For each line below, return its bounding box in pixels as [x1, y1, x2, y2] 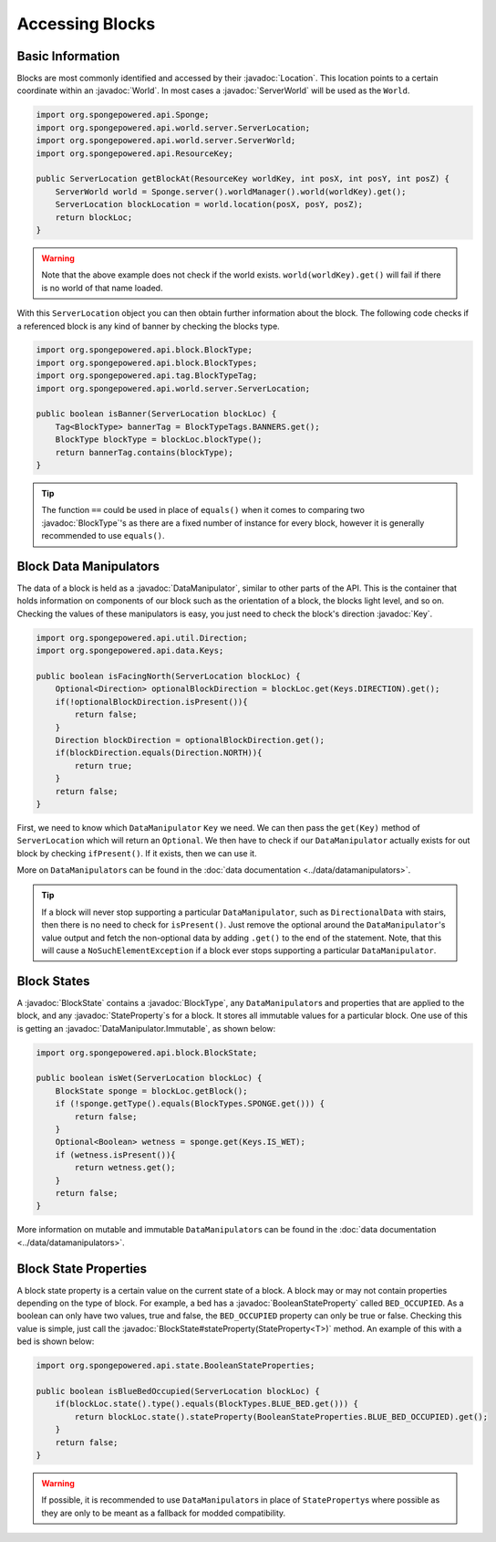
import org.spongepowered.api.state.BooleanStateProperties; [36, 1360, 315, 1371]
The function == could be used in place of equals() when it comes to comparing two [41, 505, 365, 516]
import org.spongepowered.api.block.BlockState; [36, 1047, 258, 1058]
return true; [74, 761, 133, 771]
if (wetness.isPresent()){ [55, 1149, 177, 1159]
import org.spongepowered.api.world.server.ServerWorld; [36, 135, 296, 146]
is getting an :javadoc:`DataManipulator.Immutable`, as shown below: [16, 1023, 276, 1033]
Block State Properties [16, 1261, 148, 1276]
